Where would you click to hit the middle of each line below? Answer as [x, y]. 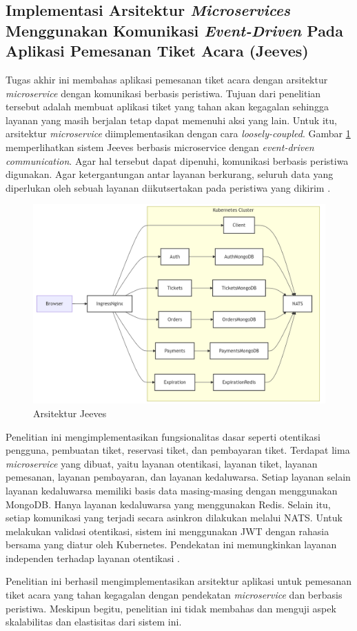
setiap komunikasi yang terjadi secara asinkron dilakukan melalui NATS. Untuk [174, 518]
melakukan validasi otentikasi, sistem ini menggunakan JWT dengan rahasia [167, 531]
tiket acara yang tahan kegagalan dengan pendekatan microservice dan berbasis [174, 595]
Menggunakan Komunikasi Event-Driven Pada [175, 30]
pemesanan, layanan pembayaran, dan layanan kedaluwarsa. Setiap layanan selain [178, 477]
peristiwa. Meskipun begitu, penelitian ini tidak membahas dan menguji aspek [171, 608]
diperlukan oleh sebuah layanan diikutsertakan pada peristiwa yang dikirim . [168, 187]
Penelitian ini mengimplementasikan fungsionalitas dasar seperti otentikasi [163, 436]
